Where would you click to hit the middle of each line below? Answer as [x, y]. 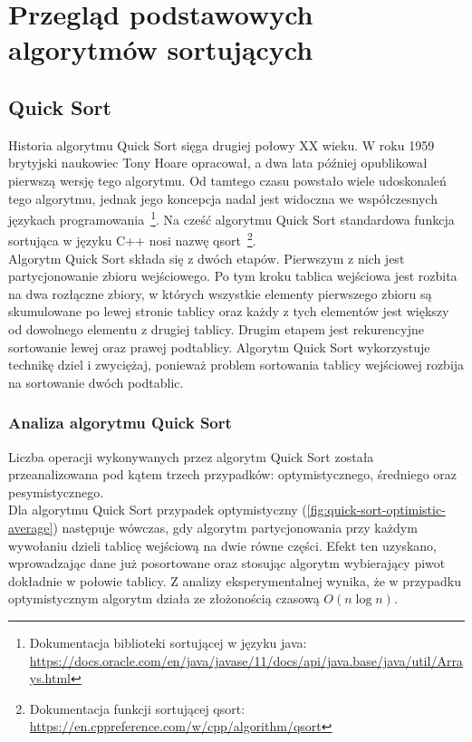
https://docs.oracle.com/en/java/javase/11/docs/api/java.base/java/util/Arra [246, 660]
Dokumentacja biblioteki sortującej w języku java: [168, 642]
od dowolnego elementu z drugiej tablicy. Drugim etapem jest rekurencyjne [216, 329]
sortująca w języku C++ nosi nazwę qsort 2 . [132, 239]
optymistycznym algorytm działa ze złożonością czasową [164, 598]
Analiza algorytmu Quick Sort [120, 423]
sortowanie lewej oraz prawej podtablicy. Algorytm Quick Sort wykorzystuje [219, 347]
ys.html [50, 678]
